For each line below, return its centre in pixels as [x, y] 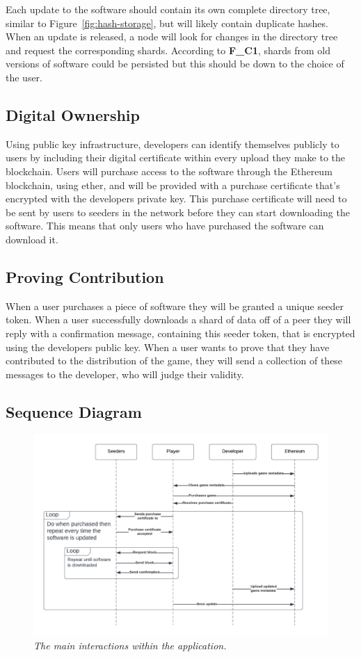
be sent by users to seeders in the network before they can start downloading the [178, 212]
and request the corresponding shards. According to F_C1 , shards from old [168, 50]
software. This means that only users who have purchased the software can [165, 226]
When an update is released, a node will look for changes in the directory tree [172, 36]
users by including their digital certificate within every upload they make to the [175, 157]
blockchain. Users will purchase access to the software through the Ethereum [169, 171]
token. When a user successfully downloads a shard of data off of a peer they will [178, 319]
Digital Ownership [73, 114]
